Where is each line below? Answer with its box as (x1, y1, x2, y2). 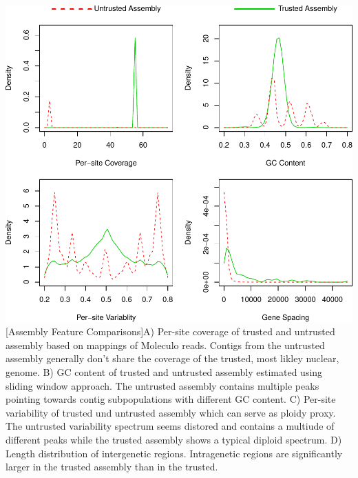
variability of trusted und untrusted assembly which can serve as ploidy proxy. (6, 405, 336, 419)
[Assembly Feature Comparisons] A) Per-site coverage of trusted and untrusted (6, 324, 335, 339)
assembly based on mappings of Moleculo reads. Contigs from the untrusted (6, 337, 325, 352)
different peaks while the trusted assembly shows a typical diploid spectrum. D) (6, 432, 342, 446)
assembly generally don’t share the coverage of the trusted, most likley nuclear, (6, 351, 339, 366)
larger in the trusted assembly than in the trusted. (6, 459, 218, 474)
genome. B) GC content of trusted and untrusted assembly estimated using (6, 364, 323, 379)
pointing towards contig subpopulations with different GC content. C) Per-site (6, 392, 336, 406)
